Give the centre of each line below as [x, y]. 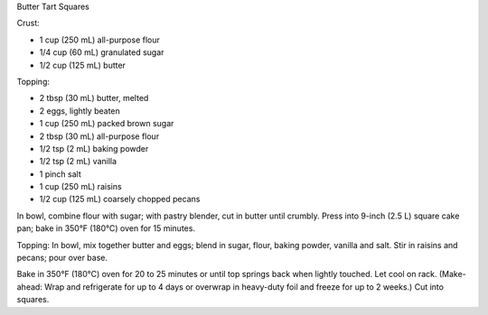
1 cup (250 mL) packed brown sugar [107, 124]
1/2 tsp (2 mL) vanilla [78, 162]
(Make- [453, 274]
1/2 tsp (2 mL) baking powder [94, 148]
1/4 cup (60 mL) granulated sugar [102, 52]
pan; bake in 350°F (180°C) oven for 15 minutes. [106, 228]
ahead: [29, 287]
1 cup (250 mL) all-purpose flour [99, 40]
